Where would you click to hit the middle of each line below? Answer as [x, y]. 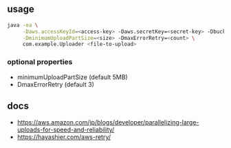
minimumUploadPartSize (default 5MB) [73, 77]
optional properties [40, 62]
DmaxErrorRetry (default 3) [55, 84]
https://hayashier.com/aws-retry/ [64, 137]
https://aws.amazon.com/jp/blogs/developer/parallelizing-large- [108, 123]
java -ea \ [23, 25]
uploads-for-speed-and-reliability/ [66, 130]
